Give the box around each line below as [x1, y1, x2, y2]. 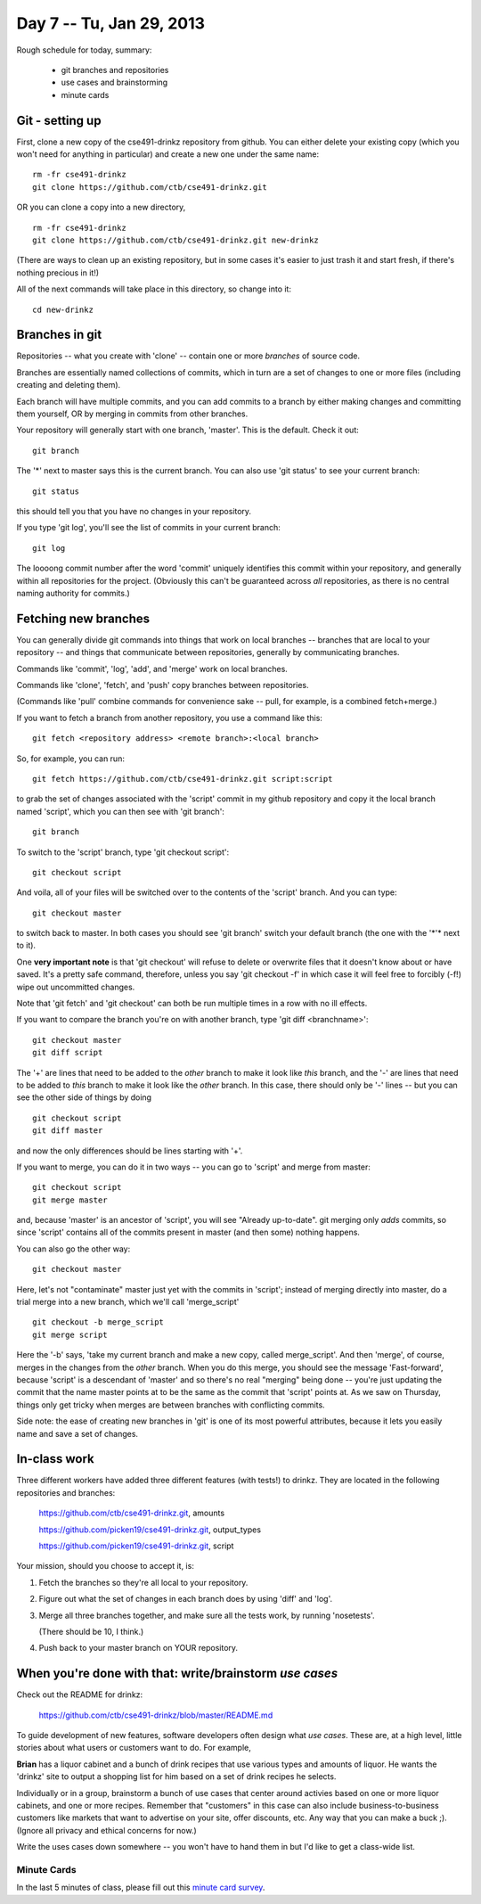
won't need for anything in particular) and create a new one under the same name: [16, 149, 320, 160]
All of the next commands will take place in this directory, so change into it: [16, 283, 291, 294]
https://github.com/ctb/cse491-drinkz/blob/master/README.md [38, 1710, 273, 1720]
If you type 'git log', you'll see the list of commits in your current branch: [16, 522, 281, 533]
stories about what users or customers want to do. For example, [16, 1743, 251, 1753]
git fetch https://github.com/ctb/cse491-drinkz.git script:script [32, 774, 333, 784]
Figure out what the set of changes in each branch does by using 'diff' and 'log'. [38, 1594, 333, 1604]
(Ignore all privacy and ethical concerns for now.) [16, 1825, 198, 1835]
